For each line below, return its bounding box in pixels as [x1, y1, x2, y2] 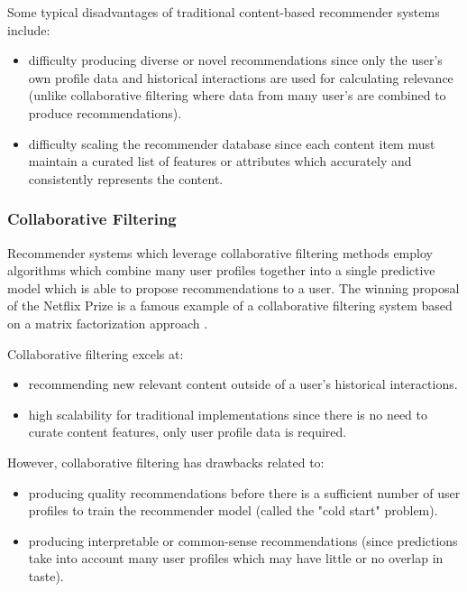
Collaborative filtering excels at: [7, 344, 184, 363]
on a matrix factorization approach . [7, 313, 208, 332]
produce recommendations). [28, 103, 182, 122]
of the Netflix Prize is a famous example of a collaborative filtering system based [7, 296, 453, 315]
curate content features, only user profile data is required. [28, 422, 347, 441]
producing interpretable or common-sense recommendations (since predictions [28, 531, 458, 550]
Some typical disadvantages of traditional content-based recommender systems [7, 3, 440, 21]
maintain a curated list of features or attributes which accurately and [28, 152, 412, 171]
